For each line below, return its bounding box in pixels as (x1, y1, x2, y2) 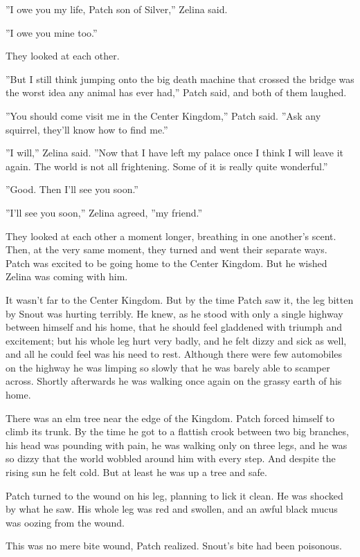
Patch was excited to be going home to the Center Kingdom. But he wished (6, 255, 327, 270)
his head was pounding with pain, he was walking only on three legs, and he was (6, 437, 348, 452)
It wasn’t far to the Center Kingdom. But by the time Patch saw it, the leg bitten (6, 292, 354, 307)
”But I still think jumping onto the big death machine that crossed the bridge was (6, 71, 354, 86)
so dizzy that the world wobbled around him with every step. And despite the (6, 451, 336, 466)
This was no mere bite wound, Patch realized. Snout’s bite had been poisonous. (6, 538, 342, 553)
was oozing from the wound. (6, 515, 125, 529)
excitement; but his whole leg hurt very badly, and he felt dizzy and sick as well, (6, 333, 347, 347)
